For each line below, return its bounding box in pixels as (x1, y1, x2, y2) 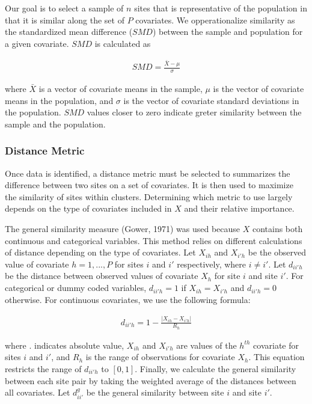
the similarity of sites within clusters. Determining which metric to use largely (5, 190, 293, 203)
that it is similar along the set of (5, 13, 124, 26)
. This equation (248, 350, 305, 363)
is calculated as (94, 37, 151, 49)
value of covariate (5, 257, 69, 270)
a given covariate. (5, 37, 69, 49)
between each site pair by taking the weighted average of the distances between (5, 374, 296, 387)
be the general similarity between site (86, 386, 224, 399)
